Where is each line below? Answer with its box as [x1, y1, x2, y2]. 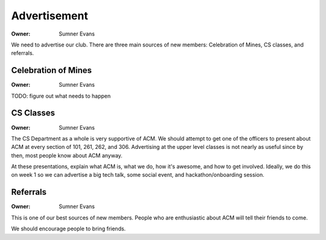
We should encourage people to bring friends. [11, 225, 126, 232]
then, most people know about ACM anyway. [11, 151, 123, 159]
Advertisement [11, 9, 89, 22]
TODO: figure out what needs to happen [11, 92, 111, 99]
